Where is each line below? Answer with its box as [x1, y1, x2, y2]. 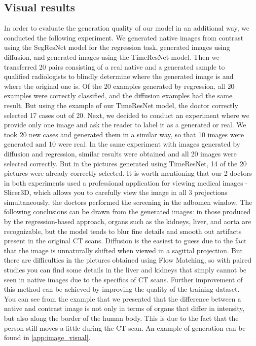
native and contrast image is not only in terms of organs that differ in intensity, [4, 303, 245, 313]
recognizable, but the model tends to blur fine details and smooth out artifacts [4, 226, 242, 236]
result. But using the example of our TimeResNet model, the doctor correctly [4, 100, 238, 110]
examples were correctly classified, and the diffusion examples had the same [4, 90, 232, 101]
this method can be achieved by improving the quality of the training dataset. [4, 284, 240, 294]
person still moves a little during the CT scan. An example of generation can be [4, 322, 246, 333]
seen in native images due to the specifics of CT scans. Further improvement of [4, 274, 243, 284]
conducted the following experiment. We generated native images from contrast [4, 32, 244, 42]
